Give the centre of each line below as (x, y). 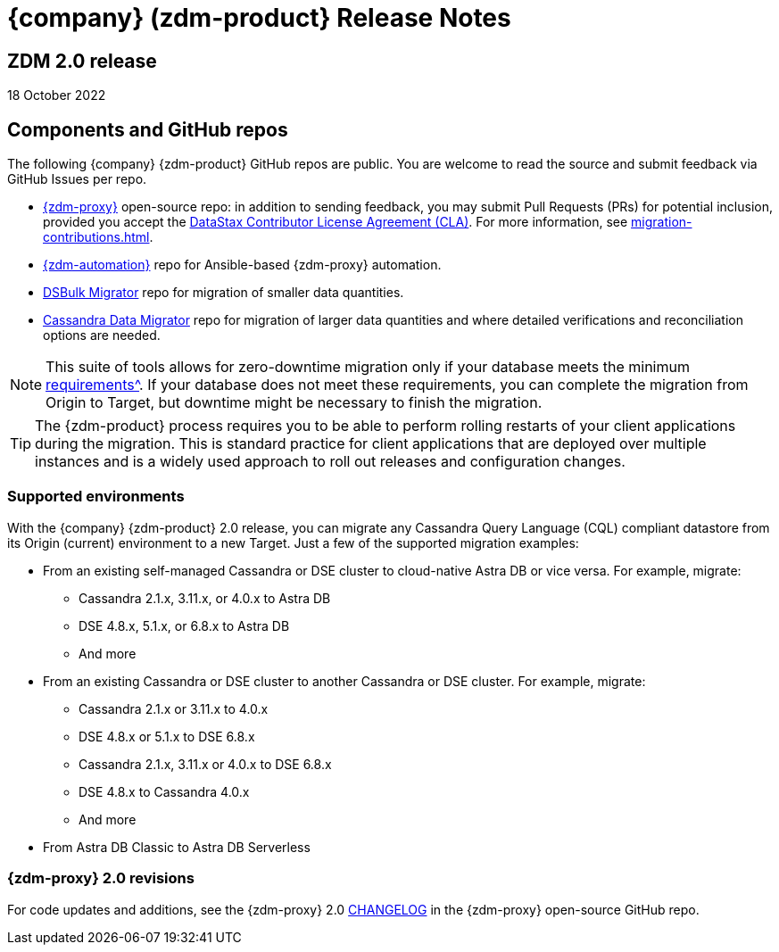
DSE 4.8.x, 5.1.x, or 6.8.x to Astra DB (184, 625)
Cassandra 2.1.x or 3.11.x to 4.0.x (174, 708)
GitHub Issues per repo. (77, 179)
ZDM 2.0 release (82, 61)
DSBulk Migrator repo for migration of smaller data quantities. (224, 293)
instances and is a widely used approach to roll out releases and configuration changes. (330, 462)
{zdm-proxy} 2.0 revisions (101, 878)
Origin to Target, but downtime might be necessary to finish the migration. (294, 403)
